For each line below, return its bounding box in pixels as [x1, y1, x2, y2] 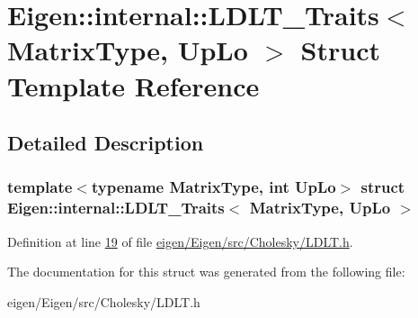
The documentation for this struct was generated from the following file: [7, 262, 405, 281]
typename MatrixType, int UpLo [91, 176, 336, 198]
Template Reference [7, 67, 260, 104]
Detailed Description [7, 129, 204, 157]
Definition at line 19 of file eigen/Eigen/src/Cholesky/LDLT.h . [7, 232, 353, 250]
